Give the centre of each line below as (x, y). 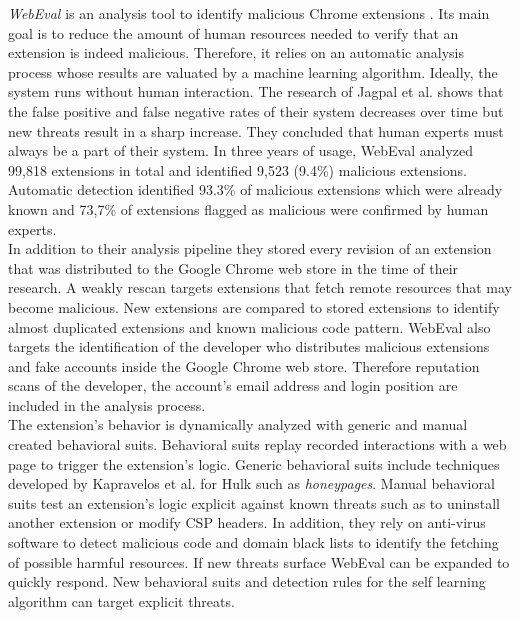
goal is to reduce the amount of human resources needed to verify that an (233, 32)
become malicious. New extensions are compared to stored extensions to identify (254, 306)
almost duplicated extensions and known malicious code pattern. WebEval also (249, 326)
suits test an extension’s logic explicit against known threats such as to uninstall (254, 502)
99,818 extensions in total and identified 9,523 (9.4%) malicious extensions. (237, 169)
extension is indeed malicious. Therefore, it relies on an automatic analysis (236, 52)
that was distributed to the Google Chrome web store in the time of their (233, 267)
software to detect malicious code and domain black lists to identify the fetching (253, 542)
